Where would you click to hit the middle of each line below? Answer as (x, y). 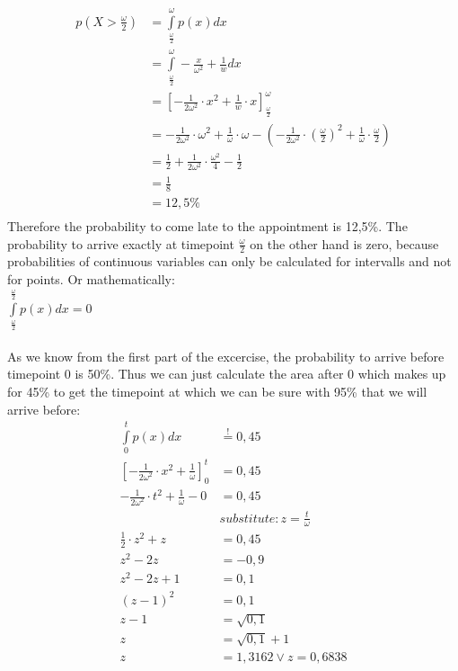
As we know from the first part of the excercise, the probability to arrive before (226, 356)
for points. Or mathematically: (91, 278)
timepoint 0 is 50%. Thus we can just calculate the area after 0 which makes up (227, 374)
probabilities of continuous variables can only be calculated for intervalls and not (229, 261)
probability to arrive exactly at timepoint (121, 243)
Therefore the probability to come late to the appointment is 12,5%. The (207, 225)
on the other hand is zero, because (344, 243)
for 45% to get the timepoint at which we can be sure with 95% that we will (217, 391)
